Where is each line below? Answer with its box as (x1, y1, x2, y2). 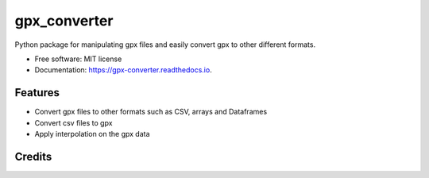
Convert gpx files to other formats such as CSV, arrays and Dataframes (34, 107, 268, 117)
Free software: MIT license (34, 54, 122, 64)
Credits (14, 149, 52, 163)
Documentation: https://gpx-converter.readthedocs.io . (34, 65, 212, 75)
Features (14, 86, 60, 99)
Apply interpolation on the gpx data (34, 130, 150, 139)
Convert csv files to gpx (34, 118, 113, 127)
